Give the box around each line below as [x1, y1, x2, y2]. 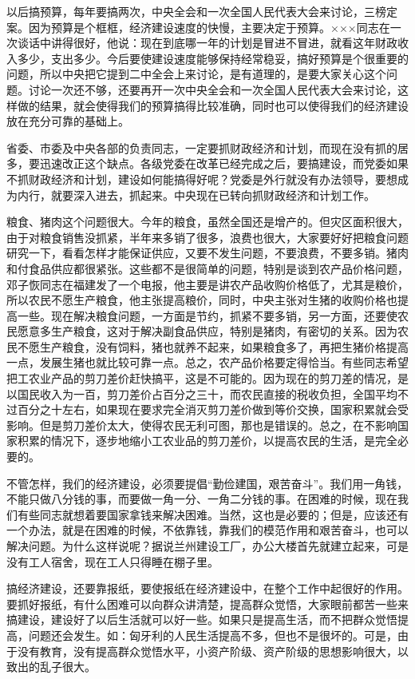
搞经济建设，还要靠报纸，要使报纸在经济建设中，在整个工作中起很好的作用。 [6, 580, 409, 597]
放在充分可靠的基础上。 [6, 113, 129, 129]
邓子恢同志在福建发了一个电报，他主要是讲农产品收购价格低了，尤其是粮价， [6, 276, 409, 292]
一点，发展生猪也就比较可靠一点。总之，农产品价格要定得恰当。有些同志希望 [6, 354, 409, 371]
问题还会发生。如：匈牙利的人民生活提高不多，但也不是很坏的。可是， [28, 626, 397, 643]
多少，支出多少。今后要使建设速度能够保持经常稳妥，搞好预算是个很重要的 [17, 50, 409, 66]
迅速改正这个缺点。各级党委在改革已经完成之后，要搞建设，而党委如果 [39, 155, 409, 172]
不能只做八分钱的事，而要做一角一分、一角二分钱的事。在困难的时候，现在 [6, 490, 397, 507]
